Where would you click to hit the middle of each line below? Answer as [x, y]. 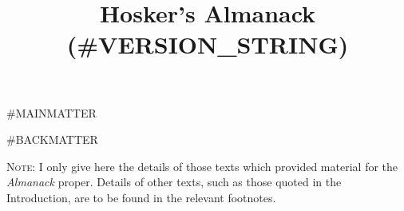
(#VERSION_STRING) [208, 44]
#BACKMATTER [52, 139]
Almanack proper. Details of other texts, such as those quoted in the [174, 182]
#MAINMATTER [51, 112]
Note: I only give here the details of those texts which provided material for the [202, 166]
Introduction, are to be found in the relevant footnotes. [141, 197]
